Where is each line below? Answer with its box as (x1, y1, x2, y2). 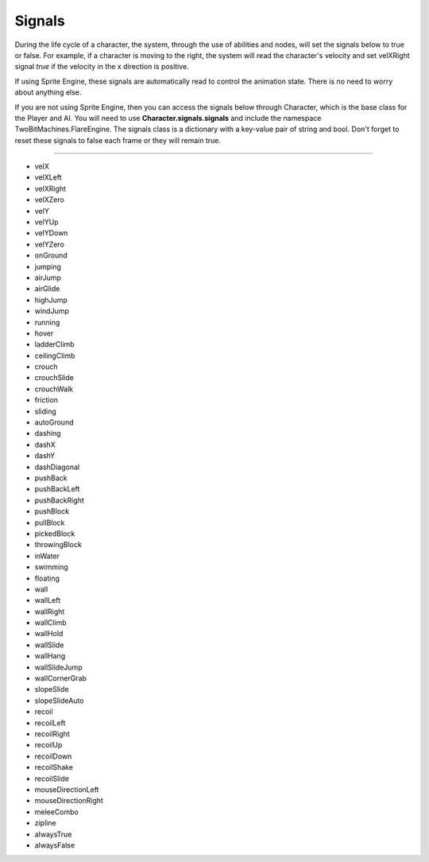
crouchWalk (34, 384, 74, 394)
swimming (34, 562, 69, 572)
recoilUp (34, 740, 63, 750)
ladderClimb (34, 340, 75, 349)
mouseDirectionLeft (34, 784, 99, 794)
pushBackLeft (34, 484, 80, 494)
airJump (34, 273, 61, 282)
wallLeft (34, 596, 61, 605)
